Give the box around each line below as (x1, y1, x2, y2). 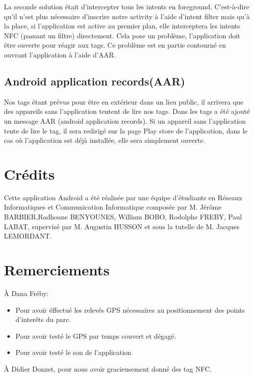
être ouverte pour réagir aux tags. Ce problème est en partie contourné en (4, 40, 226, 50)
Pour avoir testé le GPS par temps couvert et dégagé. (15, 330, 177, 341)
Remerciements (4, 260, 110, 280)
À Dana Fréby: (4, 288, 49, 298)
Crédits (4, 163, 55, 184)
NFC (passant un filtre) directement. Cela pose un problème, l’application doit (4, 30, 241, 40)
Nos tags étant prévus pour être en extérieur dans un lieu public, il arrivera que (4, 96, 244, 107)
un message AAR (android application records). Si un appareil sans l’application (4, 115, 246, 126)
